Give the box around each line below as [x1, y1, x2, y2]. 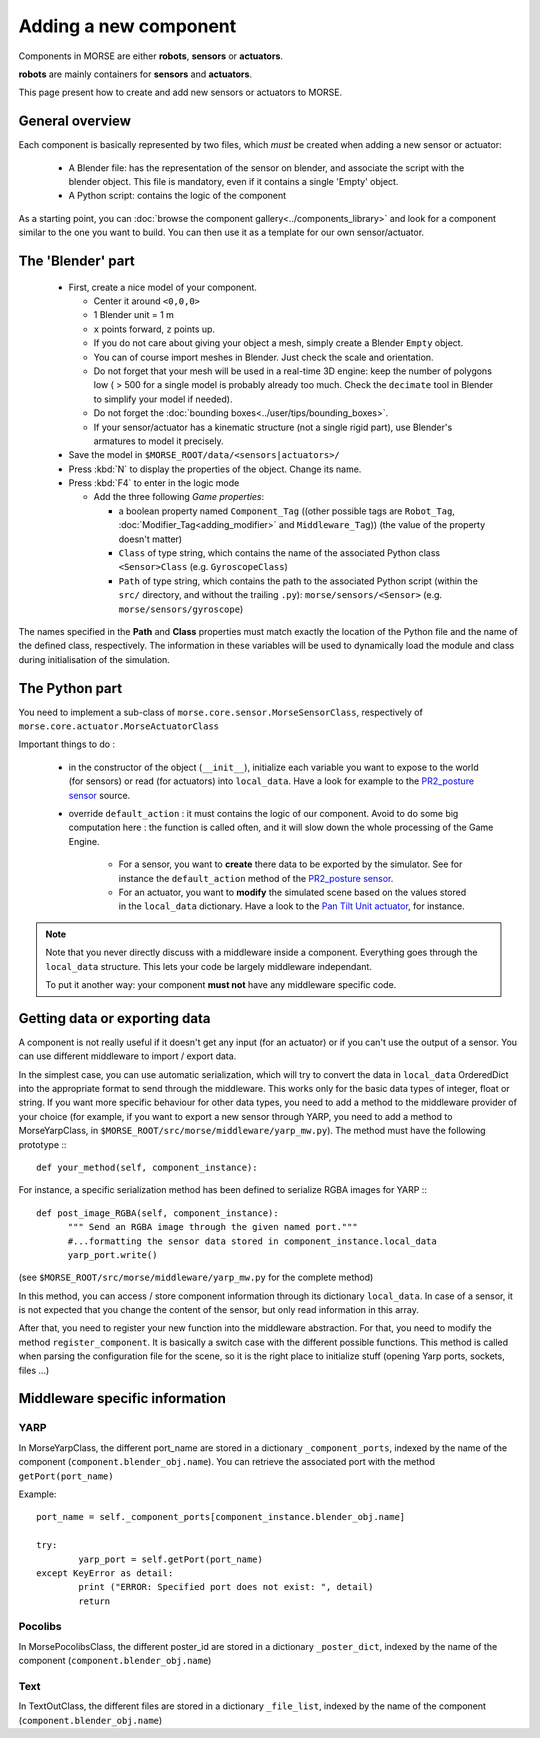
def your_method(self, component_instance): [36, 1161, 259, 1173]
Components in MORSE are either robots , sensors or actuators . [18, 50, 284, 62]
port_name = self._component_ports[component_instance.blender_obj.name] [36, 1511, 406, 1523]
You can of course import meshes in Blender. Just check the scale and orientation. [93, 351, 434, 363]
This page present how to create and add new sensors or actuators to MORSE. [18, 86, 343, 99]
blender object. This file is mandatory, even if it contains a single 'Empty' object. [68, 176, 399, 188]
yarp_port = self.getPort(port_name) [78, 1553, 264, 1565]
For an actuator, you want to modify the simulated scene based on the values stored [118, 886, 467, 898]
